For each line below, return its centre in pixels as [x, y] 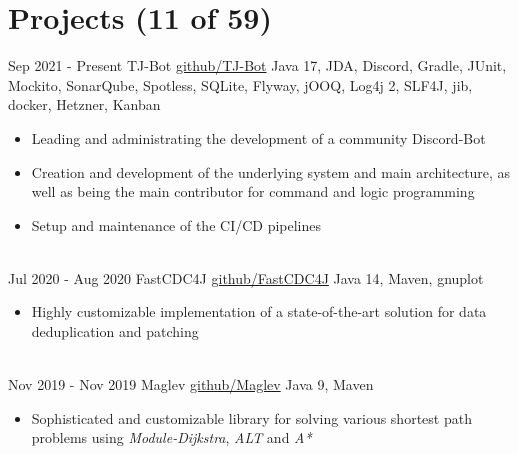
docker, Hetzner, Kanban [84, 104]
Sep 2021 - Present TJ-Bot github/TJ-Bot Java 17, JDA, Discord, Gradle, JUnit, [257, 65]
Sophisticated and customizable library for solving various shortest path [251, 417]
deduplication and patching [115, 331]
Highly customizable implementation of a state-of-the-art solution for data [259, 311]
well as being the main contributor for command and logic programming [253, 191]
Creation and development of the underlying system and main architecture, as [271, 171]
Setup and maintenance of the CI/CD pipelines [176, 224]
